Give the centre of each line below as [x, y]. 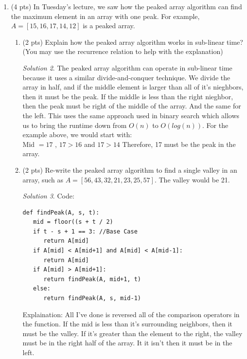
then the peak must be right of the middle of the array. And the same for [132, 106]
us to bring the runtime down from [75, 125]
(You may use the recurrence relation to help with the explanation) [123, 51]
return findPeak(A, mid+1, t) [92, 279]
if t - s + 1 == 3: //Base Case [85, 231]
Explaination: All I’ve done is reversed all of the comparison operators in [131, 314]
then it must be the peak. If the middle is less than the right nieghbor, [128, 96]
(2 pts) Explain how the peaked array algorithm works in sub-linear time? [133, 42]
